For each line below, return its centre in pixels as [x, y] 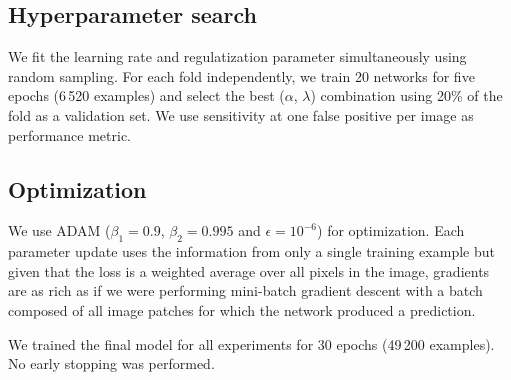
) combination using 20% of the [406, 95]
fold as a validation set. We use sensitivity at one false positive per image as [241, 114]
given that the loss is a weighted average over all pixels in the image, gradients [249, 270]
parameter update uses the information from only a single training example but [251, 251]
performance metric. [70, 134]
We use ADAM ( [59, 230]
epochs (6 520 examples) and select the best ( [146, 95]
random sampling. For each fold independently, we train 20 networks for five [241, 75]
